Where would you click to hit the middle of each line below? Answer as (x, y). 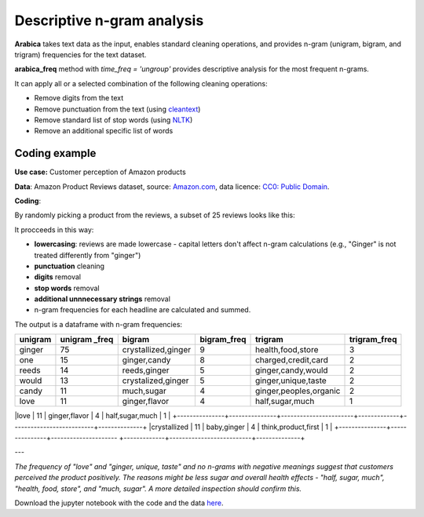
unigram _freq (87, 340)
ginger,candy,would (292, 370)
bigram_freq (223, 340)
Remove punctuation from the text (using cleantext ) (117, 109)
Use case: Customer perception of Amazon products (100, 172)
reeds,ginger (146, 370)
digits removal (58, 277)
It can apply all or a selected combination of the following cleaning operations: (141, 83)
